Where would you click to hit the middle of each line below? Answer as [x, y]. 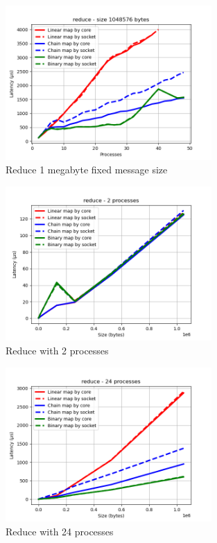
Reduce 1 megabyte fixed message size [87, 170]
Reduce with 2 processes [57, 350]
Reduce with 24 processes [60, 531]
